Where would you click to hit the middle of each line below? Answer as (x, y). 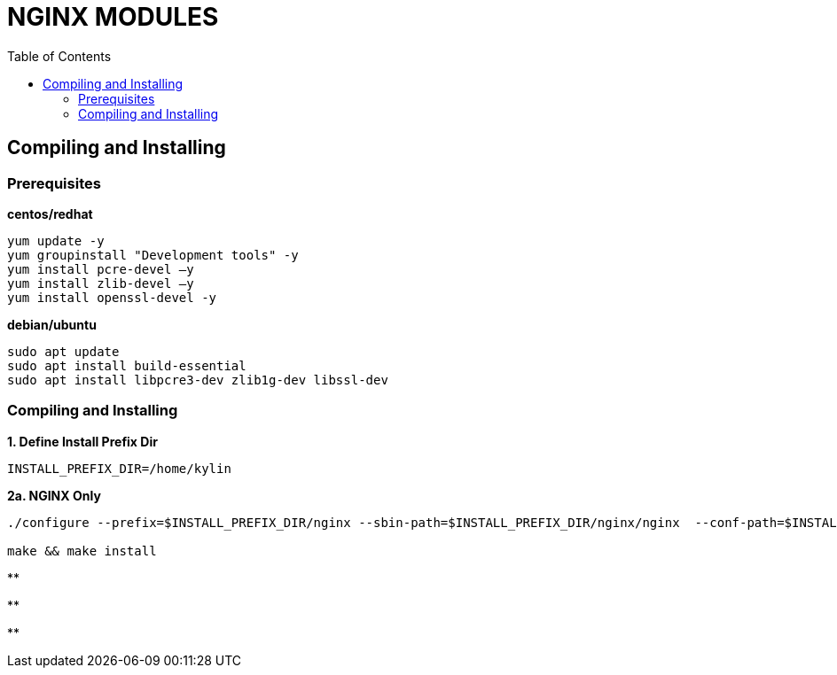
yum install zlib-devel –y (101, 283)
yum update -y (56, 241)
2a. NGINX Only (54, 495)
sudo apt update (63, 351)
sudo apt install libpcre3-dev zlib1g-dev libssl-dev (198, 380)
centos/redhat (50, 213)
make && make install (82, 551)
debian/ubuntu (52, 324)
